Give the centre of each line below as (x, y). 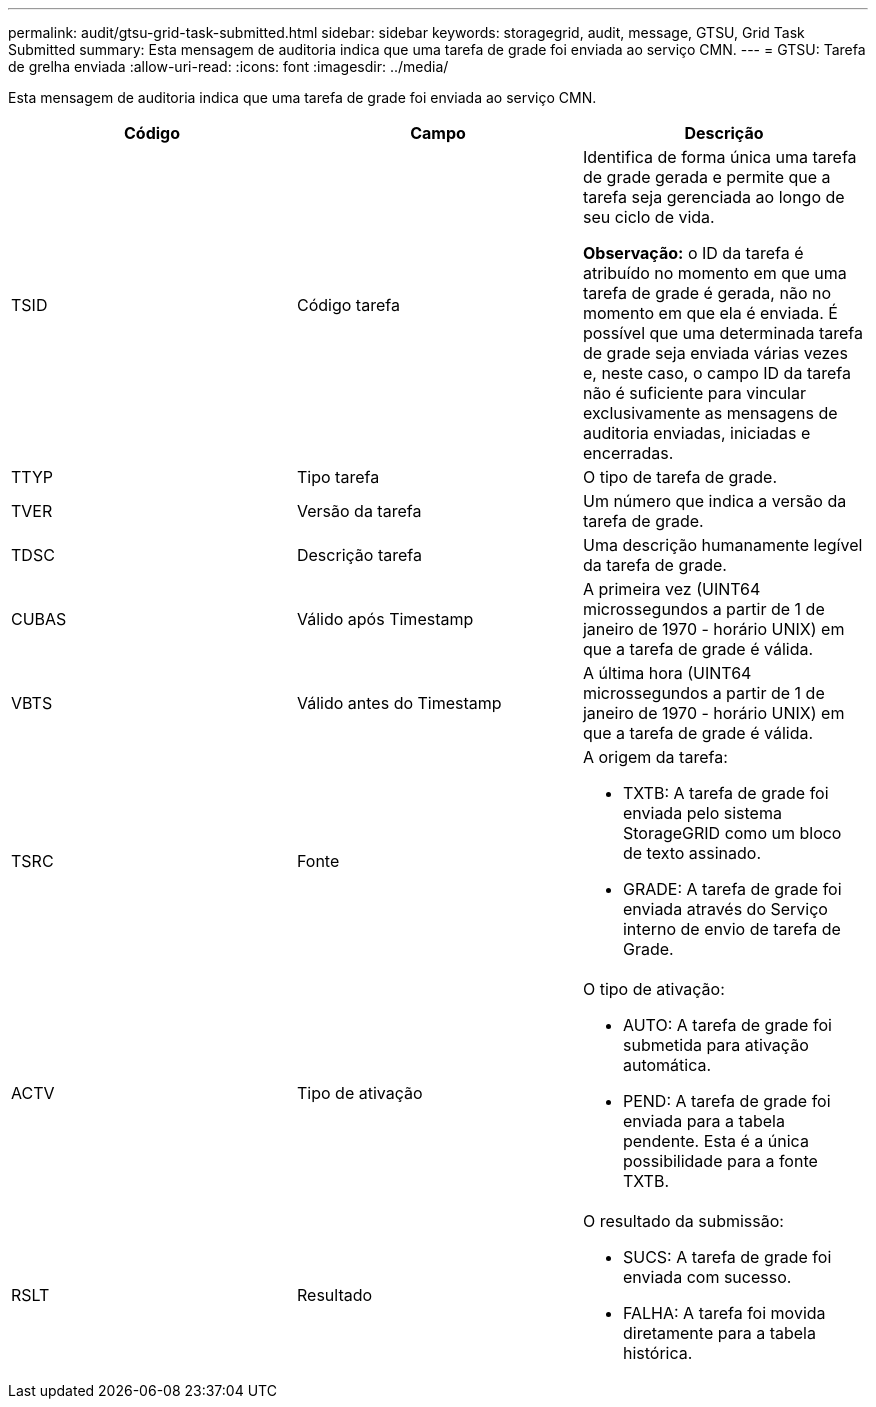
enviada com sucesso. (707, 1277)
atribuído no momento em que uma (714, 273)
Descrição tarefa (359, 555)
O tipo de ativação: (653, 989)
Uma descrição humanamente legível (722, 545)
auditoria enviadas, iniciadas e (696, 433)
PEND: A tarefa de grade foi (726, 1101)
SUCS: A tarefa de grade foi (727, 1257)
